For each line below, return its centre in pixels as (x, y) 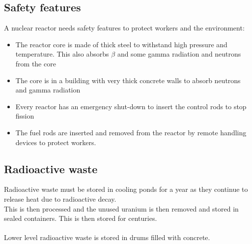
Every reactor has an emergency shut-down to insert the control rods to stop (131, 106)
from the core (36, 63)
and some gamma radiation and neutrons (179, 54)
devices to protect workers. (56, 142)
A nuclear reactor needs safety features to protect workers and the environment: (124, 28)
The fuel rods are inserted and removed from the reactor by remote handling (131, 132)
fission (25, 116)
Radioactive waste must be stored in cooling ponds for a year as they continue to (126, 189)
